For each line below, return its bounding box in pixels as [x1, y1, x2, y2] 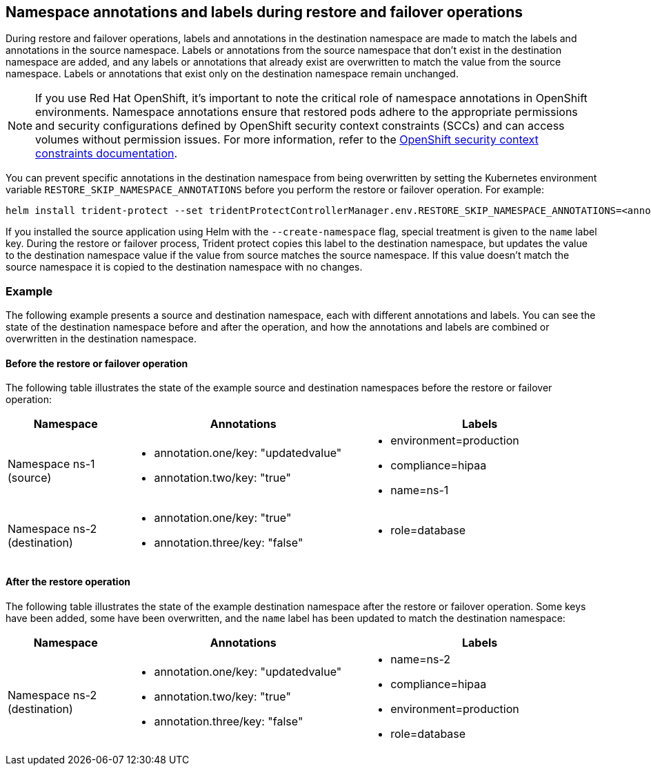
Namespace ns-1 [8, 457, 95, 471]
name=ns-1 [390, 483, 449, 498]
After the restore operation [6, 576, 130, 587]
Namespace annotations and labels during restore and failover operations [6, 3, 523, 21]
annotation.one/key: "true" [154, 511, 292, 525]
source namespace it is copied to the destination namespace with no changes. [6, 261, 363, 273]
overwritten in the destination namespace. [6, 333, 197, 345]
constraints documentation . [35, 146, 178, 161]
